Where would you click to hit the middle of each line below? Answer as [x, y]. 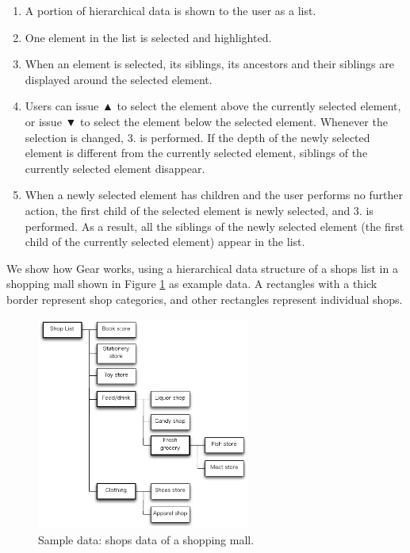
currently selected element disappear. [115, 168]
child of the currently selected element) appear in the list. [165, 242]
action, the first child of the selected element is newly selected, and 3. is [199, 210]
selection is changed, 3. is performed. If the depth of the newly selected [197, 137]
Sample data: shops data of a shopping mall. [146, 539]
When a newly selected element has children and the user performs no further [214, 195]
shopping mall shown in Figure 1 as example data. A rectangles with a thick [192, 284]
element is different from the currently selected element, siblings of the [196, 153]
